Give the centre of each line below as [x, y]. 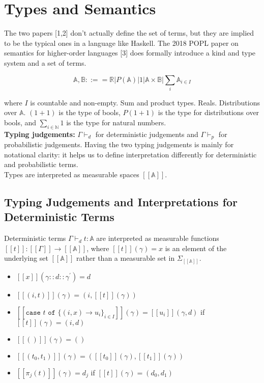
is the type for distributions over [209, 112]
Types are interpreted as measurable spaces [72, 174]
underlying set [26, 258]
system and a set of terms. [45, 62]
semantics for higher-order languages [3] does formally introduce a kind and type [130, 53]
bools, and [20, 122]
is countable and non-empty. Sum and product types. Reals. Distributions [145, 102]
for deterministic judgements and [147, 134]
